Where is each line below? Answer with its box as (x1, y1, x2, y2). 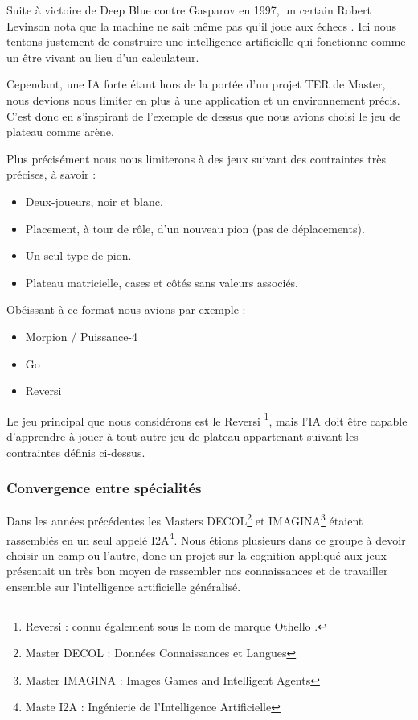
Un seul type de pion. (25, 247, 132, 264)
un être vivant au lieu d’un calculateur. (6, 48, 199, 65)
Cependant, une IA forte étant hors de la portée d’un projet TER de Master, (6, 76, 386, 93)
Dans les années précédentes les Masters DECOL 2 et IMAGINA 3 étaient (6, 510, 363, 529)
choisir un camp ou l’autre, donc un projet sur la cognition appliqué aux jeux (6, 546, 387, 563)
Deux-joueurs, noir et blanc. (25, 192, 163, 209)
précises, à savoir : (6, 166, 96, 183)
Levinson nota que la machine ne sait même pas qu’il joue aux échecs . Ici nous (6, 17, 397, 34)
